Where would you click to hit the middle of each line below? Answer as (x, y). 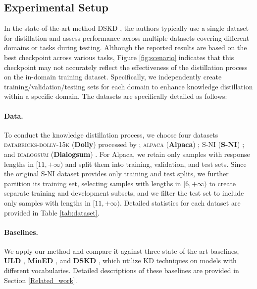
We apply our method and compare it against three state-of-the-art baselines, (122, 251)
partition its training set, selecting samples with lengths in (93, 183)
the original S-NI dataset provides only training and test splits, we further (116, 174)
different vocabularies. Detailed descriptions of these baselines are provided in (122, 270)
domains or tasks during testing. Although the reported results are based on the (126, 47)
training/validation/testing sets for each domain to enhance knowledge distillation (128, 86)
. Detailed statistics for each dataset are (180, 202)
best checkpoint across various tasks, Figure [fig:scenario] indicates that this (119, 57)
